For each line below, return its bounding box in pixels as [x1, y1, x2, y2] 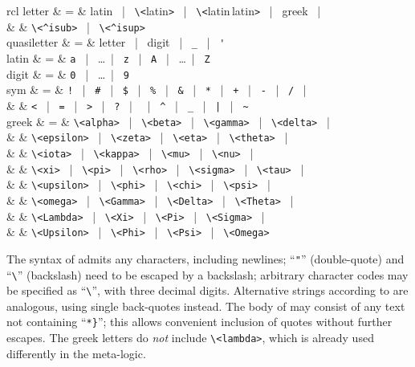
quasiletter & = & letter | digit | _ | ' [6, 34, 226, 51]
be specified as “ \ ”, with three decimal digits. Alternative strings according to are [6, 282, 409, 299]
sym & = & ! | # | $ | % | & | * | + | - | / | [6, 81, 307, 98]
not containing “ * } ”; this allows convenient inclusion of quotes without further [6, 313, 393, 330]
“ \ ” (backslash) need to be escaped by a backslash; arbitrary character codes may [6, 266, 409, 283]
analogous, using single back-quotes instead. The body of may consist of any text [6, 297, 405, 314]
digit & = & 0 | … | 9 [6, 65, 129, 82]
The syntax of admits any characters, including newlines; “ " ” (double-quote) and [6, 250, 405, 267]
